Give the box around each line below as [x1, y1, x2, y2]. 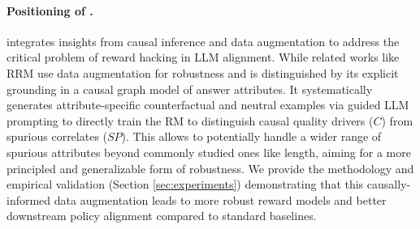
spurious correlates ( [6, 128, 108, 145]
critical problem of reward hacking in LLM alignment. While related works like [6, 49, 400, 66]
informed [6, 191, 51, 208]
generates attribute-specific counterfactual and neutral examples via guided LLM [6, 96, 409, 113]
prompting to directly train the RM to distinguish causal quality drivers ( [6, 112, 374, 129]
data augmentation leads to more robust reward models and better [54, 191, 387, 208]
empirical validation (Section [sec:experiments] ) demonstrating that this [6, 176, 364, 193]
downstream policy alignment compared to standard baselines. [6, 207, 317, 224]
